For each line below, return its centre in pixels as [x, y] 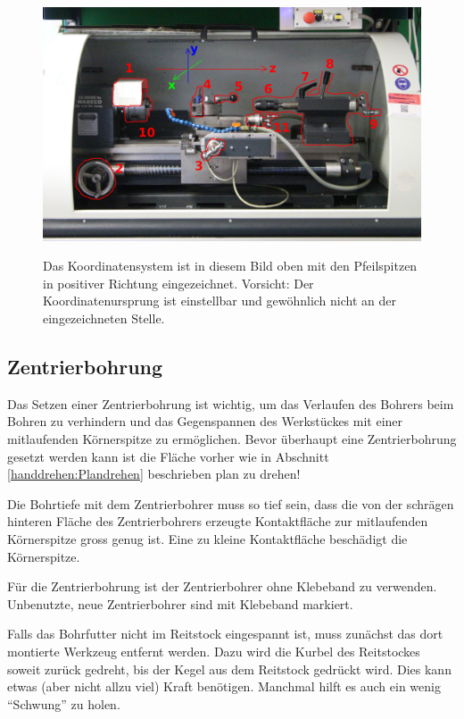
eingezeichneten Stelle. [104, 318]
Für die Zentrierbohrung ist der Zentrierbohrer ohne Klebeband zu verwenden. [222, 586]
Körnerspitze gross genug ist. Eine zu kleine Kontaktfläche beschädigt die [207, 539]
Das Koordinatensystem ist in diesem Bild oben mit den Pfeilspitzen [230, 266]
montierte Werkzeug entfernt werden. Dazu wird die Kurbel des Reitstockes [214, 651]
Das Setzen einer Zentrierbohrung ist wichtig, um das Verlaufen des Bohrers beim [231, 403]
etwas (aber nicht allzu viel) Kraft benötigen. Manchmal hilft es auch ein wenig [224, 686]
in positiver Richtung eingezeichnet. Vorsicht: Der [178, 283]
